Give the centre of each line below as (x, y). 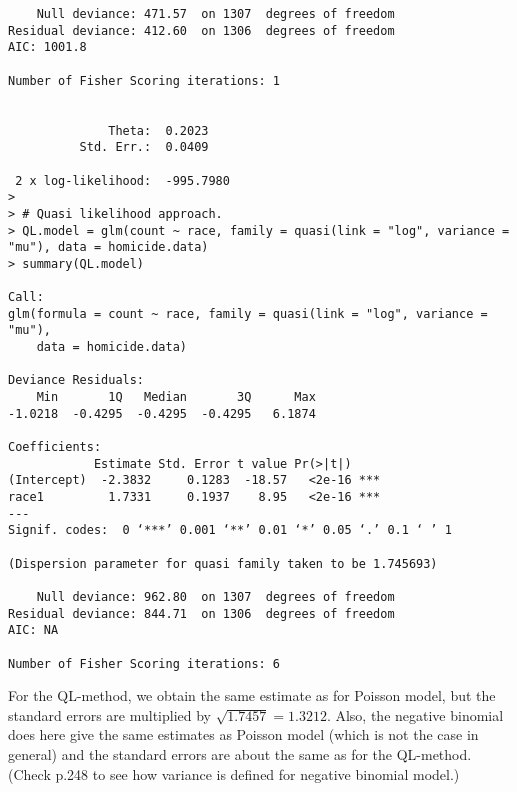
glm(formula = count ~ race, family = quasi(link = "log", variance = (248, 313)
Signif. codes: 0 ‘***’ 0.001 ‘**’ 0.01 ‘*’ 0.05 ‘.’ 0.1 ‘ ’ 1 (230, 530)
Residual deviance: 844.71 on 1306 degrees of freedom (201, 613)
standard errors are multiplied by (109, 714)
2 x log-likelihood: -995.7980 (122, 180)
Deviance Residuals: (76, 380)
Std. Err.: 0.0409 (144, 147)
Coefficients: (55, 447)
